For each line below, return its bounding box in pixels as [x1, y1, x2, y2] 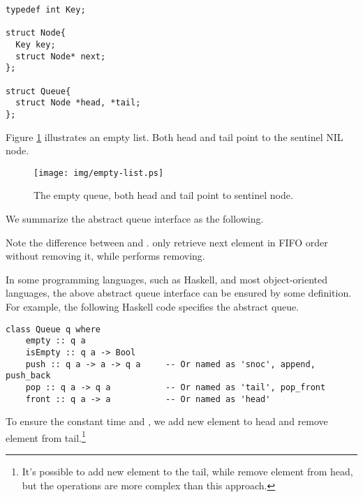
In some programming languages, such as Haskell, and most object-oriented [6, 272, 327, 286]
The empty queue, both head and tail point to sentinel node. [34, 188, 293, 202]
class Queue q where [6, 324, 101, 334]
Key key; [15, 39, 56, 50]
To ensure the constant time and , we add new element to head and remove [6, 414, 328, 429]
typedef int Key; [6, 5, 86, 15]
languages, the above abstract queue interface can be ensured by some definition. [6, 285, 352, 300]
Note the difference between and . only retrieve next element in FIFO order [6, 235, 328, 249]
